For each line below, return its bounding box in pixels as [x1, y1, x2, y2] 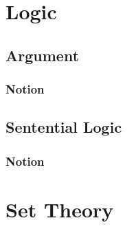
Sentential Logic [5, 116, 122, 138]
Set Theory [5, 195, 114, 223]
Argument [5, 44, 80, 65]
